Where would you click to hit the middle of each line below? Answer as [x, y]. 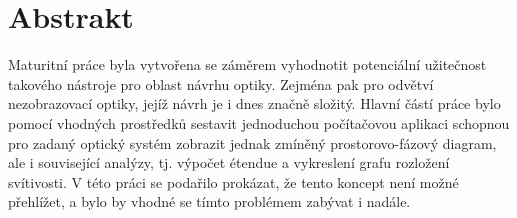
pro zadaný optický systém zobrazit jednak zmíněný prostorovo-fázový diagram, [252, 142]
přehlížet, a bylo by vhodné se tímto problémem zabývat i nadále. [209, 201]
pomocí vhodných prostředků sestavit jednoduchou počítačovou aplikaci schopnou [259, 122]
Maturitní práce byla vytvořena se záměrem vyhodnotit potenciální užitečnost [247, 64]
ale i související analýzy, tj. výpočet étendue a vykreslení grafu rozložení [229, 162]
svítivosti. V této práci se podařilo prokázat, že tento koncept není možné [233, 181]
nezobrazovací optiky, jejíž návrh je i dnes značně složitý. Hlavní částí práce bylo [254, 103]
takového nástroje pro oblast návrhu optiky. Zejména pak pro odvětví [221, 83]
